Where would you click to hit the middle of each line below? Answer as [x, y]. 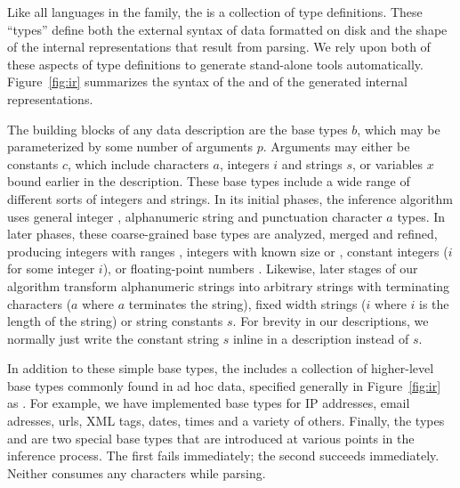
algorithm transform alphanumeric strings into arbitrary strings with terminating [229, 285]
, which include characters [138, 163]
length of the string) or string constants [115, 321]
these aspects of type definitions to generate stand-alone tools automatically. [215, 64]
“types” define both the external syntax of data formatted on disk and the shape [227, 29]
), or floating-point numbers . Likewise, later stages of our [260, 268]
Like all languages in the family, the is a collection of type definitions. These [215, 12]
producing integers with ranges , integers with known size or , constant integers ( [228, 251]
